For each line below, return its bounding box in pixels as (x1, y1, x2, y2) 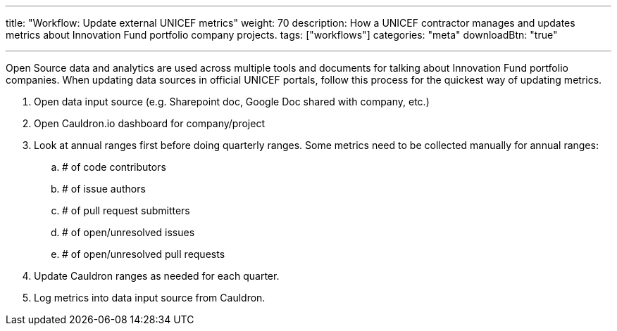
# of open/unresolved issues (62, 226, 195, 238)
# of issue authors (62, 183, 146, 195)
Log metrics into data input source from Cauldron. (34, 292, 266, 304)
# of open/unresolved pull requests (62, 248, 225, 260)
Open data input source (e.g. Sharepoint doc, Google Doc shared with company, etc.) (34, 96, 430, 108)
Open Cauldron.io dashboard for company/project (34, 117, 265, 129)
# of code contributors (62, 161, 166, 173)
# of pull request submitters (62, 205, 190, 216)
